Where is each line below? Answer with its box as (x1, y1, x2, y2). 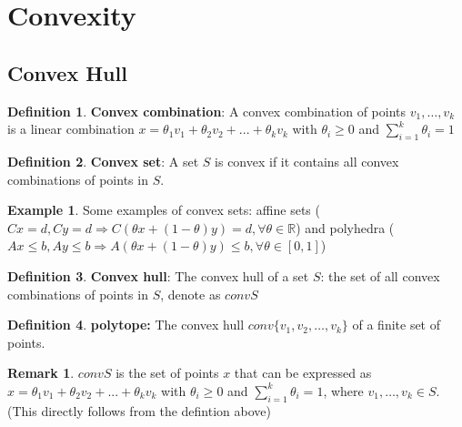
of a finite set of (352, 315, 441, 334)
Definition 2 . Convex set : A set (7, 151, 199, 170)
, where (323, 381, 364, 400)
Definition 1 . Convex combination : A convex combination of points (7, 101, 407, 120)
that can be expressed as (234, 363, 372, 382)
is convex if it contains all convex (215, 151, 399, 170)
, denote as (160, 284, 221, 303)
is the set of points (115, 363, 219, 382)
